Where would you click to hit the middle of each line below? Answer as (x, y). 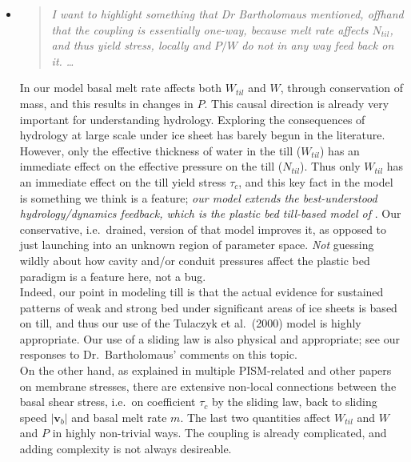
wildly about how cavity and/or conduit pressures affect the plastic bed (195, 260)
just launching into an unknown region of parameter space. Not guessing (197, 245)
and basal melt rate (119, 417)
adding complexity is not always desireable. (126, 449)
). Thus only (330, 166)
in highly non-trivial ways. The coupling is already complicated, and (219, 433)
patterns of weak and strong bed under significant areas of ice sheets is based (208, 307)
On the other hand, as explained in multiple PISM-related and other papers (205, 370)
